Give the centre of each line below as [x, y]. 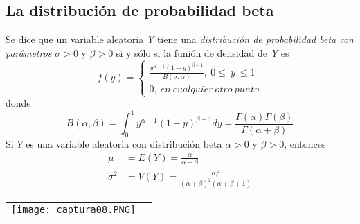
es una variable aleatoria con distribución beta [124, 144]
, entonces [305, 144]
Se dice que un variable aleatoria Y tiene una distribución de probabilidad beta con [180, 39]
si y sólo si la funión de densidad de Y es [202, 52]
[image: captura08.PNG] [74, 210]
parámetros [29, 52]
